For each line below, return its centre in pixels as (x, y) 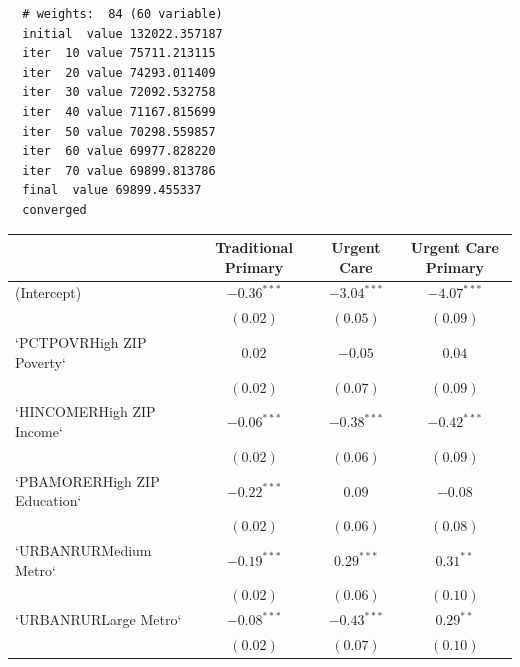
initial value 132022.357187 (122, 33)
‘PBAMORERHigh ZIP (87, 480)
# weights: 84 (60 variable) (122, 14)
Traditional (254, 247)
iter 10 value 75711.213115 (119, 53)
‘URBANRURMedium (83, 550)
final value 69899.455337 (112, 190)
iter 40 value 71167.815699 (119, 111)
